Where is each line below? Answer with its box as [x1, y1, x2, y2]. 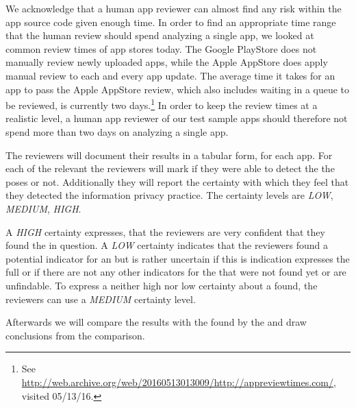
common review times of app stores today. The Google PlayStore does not [5, 41, 317, 56]
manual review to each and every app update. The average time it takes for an [5, 68, 335, 82]
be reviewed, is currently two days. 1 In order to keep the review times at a [5, 96, 318, 112]
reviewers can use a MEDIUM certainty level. [5, 291, 196, 306]
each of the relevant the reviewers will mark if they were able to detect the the [5, 161, 335, 176]
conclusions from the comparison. [5, 328, 145, 342]
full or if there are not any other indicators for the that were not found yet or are [5, 265, 346, 279]
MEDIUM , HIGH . [5, 201, 81, 215]
